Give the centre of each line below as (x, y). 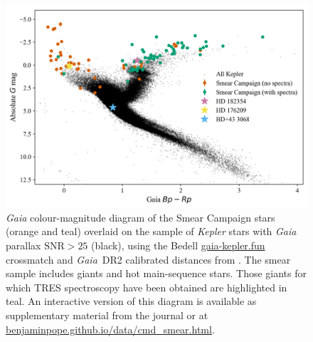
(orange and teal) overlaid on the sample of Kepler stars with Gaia (151, 231)
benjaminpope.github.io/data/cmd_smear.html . (110, 329)
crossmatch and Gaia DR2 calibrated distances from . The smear (148, 259)
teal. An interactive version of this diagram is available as (131, 301)
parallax (23, 245)
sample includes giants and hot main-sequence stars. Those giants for (156, 273)
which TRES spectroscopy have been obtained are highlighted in (147, 287)
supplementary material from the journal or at (107, 315)
